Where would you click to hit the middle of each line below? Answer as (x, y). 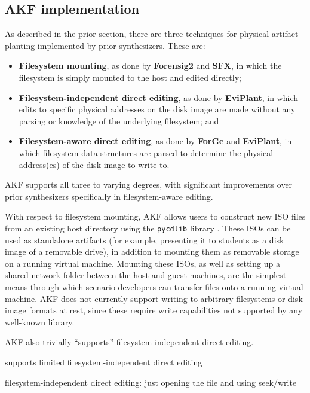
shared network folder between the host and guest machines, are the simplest (146, 275)
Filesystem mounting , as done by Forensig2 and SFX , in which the (150, 65)
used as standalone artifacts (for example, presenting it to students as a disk (145, 240)
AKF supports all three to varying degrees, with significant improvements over (149, 185)
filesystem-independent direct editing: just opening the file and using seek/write (151, 382)
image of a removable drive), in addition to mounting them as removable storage (152, 252)
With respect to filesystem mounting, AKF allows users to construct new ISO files (155, 216)
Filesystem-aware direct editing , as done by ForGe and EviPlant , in (155, 141)
